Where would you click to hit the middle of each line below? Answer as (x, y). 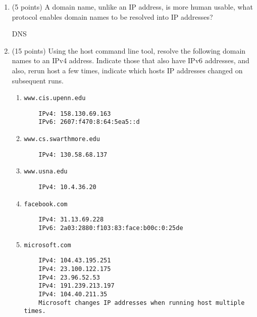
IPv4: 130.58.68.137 (73, 154)
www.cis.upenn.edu (55, 98)
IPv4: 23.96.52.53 (69, 277)
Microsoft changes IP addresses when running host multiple (142, 303)
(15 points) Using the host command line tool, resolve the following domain (129, 50)
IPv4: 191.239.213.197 (76, 286)
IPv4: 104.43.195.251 (75, 261)
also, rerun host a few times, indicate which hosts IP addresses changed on (127, 70)
